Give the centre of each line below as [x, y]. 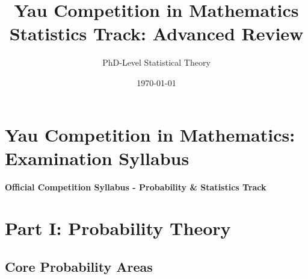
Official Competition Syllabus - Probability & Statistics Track [136, 187]
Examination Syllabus [97, 158]
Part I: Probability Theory [118, 228]
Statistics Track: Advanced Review [156, 33]
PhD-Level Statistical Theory [156, 62]
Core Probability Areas [79, 266]
